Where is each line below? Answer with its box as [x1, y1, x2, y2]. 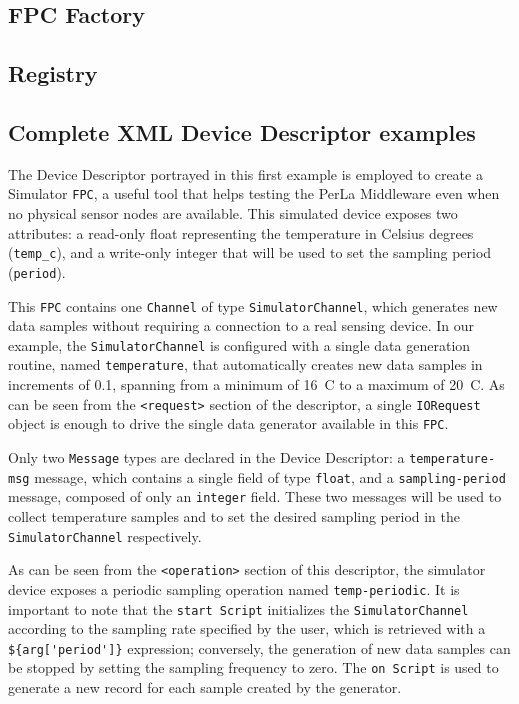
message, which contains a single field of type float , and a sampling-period [34, 466, 506, 487]
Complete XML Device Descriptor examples [8, 116, 476, 147]
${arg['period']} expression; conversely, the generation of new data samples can [8, 637, 511, 658]
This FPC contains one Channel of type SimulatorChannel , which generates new [8, 295, 498, 316]
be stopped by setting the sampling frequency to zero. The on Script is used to [8, 657, 499, 678]
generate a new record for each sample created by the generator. [8, 677, 402, 698]
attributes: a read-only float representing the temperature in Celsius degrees [8, 222, 474, 243]
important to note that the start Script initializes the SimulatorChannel [8, 598, 469, 619]
